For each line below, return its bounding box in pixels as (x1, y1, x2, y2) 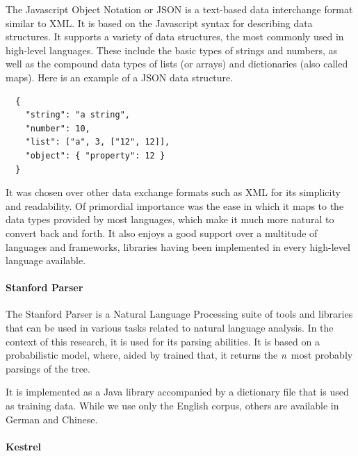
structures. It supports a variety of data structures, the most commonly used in (6, 29, 344, 44)
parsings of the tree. (6, 361, 90, 375)
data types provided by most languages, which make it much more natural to (6, 212, 334, 227)
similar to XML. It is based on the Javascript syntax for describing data (6, 15, 313, 30)
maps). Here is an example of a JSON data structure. (6, 70, 234, 84)
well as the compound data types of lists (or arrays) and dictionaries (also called (6, 56, 348, 71)
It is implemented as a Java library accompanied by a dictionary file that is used (6, 384, 349, 399)
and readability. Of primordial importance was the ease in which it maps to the (6, 198, 344, 213)
